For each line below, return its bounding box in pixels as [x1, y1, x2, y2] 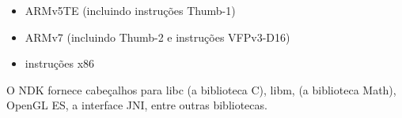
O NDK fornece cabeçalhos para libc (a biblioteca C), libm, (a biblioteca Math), [6, 81, 396, 98]
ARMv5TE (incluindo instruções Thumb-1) [25, 2, 236, 18]
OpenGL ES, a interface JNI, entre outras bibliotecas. [6, 97, 267, 113]
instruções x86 [25, 55, 95, 72]
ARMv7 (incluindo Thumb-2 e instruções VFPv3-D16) [25, 28, 290, 45]
